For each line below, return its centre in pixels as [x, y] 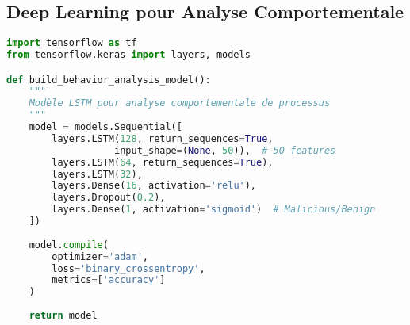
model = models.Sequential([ [105, 127]
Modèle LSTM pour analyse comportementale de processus [180, 103]
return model [63, 316]
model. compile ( [69, 245]
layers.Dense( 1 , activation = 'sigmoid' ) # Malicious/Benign [214, 210]
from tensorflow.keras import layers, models [128, 55]
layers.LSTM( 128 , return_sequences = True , [163, 138]
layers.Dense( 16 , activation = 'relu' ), [154, 186]
